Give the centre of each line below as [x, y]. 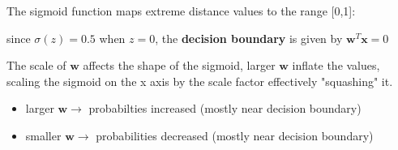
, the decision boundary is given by [249, 38]
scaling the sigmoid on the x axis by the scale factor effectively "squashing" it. [200, 81]
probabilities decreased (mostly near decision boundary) [235, 135]
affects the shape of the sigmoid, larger [179, 65]
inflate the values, [336, 65]
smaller [43, 135]
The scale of [36, 65]
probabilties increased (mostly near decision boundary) [225, 108]
